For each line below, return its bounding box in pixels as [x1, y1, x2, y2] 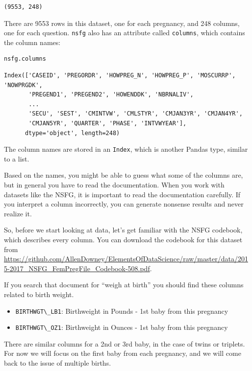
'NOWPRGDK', [4, 81, 43, 89]
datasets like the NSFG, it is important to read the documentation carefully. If [4, 189, 241, 199]
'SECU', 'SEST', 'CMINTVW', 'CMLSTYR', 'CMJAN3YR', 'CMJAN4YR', [28, 110, 243, 117]
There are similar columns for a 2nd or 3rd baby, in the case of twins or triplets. [4, 338, 245, 348]
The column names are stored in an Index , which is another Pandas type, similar [4, 144, 248, 154]
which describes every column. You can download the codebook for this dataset [4, 234, 243, 244]
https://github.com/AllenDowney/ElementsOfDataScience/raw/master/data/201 [4, 254, 248, 264]
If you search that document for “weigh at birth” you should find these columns [4, 279, 244, 290]
